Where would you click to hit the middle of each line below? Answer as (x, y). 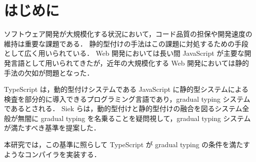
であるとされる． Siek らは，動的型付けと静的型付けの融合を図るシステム (123, 108)
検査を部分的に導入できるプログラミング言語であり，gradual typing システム (127, 99)
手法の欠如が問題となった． (49, 72)
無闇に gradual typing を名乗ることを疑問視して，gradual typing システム (134, 118)
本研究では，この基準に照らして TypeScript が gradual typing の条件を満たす (127, 144)
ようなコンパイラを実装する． (52, 154)
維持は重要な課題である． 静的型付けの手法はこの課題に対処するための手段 (126, 43)
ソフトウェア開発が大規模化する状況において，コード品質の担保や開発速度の (128, 34)
